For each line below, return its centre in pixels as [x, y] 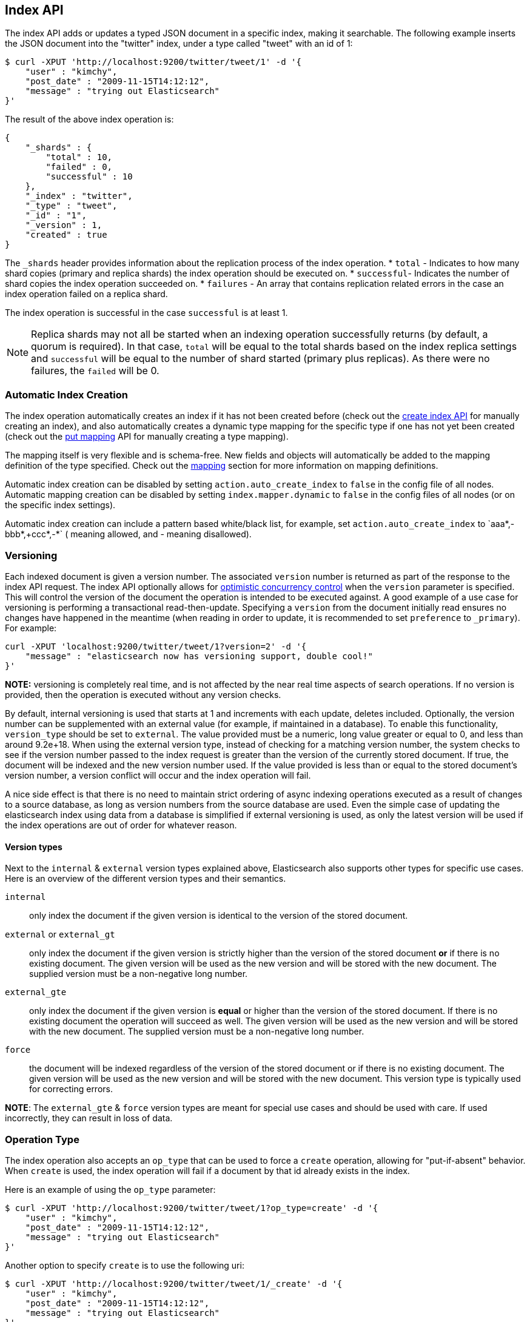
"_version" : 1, [64, 225]
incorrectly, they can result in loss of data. [89, 1118]
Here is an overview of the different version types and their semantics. [146, 879]
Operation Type [42, 1139]
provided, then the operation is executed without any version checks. [143, 694]
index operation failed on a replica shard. [86, 294]
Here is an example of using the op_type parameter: [110, 1189]
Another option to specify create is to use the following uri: [125, 1265]
